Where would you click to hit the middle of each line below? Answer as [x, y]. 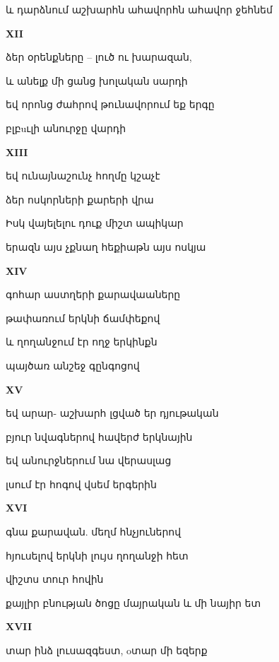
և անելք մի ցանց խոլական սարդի [97, 80]
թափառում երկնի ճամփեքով [83, 318]
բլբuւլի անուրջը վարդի [66, 128]
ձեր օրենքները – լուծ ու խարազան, [99, 57]
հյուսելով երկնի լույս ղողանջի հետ [97, 555]
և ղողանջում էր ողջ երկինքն [82, 342]
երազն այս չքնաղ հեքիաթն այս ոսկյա [106, 246]
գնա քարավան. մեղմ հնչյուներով [94, 532]
